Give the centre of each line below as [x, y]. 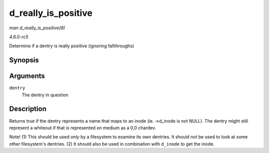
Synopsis [24, 60]
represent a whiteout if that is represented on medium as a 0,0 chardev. [83, 128]
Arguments [27, 76]
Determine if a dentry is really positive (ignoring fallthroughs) [72, 46]
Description [28, 109]
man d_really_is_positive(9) [37, 28]
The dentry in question [45, 95]
